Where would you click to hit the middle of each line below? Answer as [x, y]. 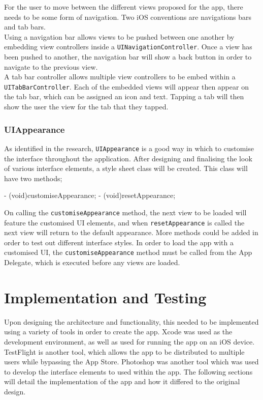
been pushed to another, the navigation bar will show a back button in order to [128, 57]
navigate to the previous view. [51, 66]
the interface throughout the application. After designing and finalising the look [128, 158]
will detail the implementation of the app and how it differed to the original [122, 381]
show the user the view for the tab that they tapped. [86, 107]
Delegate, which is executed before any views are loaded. [92, 262]
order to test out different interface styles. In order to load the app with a [119, 242]
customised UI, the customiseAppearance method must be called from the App [128, 252]
